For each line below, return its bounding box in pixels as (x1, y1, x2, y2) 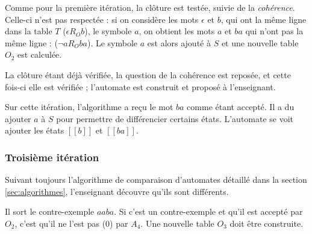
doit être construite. (229, 217, 304, 229)
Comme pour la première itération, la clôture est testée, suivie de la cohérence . (5, 1, 295, 13)
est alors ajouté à (147, 36, 211, 49)
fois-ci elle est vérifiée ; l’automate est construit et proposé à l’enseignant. (5, 80, 276, 93)
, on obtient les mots (139, 25, 215, 37)
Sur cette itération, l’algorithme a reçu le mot (5, 100, 173, 113)
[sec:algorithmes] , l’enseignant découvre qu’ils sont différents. (5, 185, 229, 197)
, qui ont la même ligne (220, 13, 307, 25)
